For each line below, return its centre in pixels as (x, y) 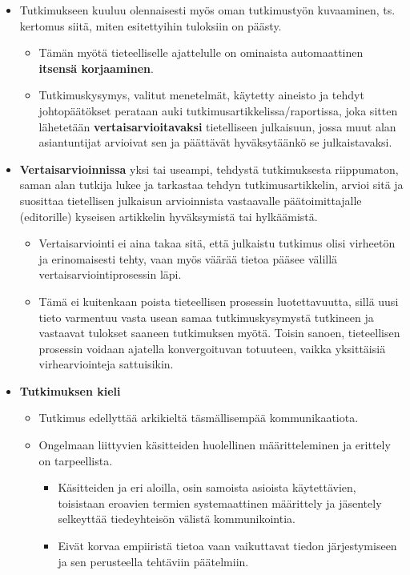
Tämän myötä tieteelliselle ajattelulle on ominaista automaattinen (201, 52)
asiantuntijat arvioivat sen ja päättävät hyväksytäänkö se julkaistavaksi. (215, 142)
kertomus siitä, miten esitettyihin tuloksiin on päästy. (151, 25)
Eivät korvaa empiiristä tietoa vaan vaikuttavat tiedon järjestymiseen (227, 546)
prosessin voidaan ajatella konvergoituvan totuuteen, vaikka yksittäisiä (212, 348)
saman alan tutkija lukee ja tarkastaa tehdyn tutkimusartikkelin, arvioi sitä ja (211, 185)
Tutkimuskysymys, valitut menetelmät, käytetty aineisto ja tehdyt (201, 95)
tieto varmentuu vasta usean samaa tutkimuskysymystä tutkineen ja (206, 317)
